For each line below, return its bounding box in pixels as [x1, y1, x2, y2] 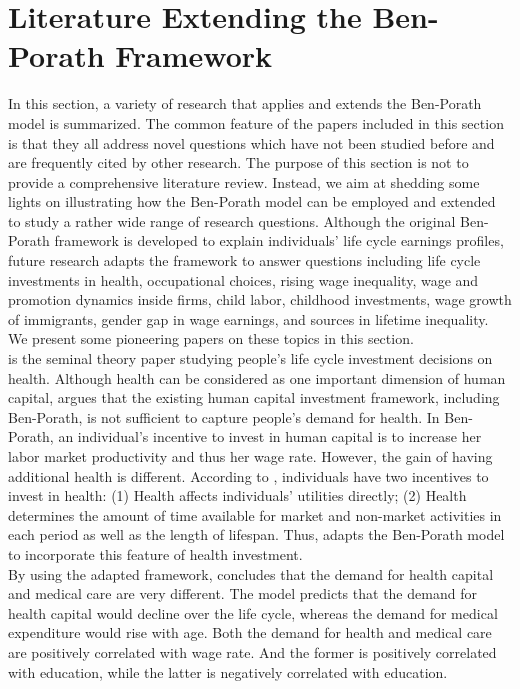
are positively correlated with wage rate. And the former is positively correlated [8, 641, 497, 662]
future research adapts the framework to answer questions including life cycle [8, 250, 481, 271]
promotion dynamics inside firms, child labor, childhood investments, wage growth [8, 289, 512, 310]
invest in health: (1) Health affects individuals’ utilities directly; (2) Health [8, 485, 467, 506]
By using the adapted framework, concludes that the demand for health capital [8, 563, 494, 584]
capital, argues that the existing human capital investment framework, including [8, 387, 500, 408]
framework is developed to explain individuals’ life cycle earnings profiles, [54, 230, 504, 251]
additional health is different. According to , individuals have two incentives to [8, 465, 489, 486]
